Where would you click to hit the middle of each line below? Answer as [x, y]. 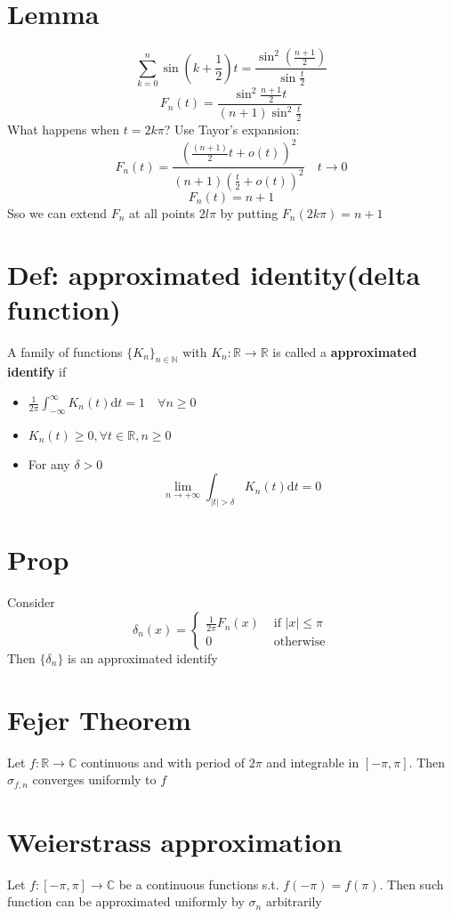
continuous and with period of [162, 762]
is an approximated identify [143, 657]
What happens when [64, 130]
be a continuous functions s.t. [199, 884]
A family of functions [65, 351]
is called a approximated [345, 351]
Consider [31, 602]
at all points [162, 212]
